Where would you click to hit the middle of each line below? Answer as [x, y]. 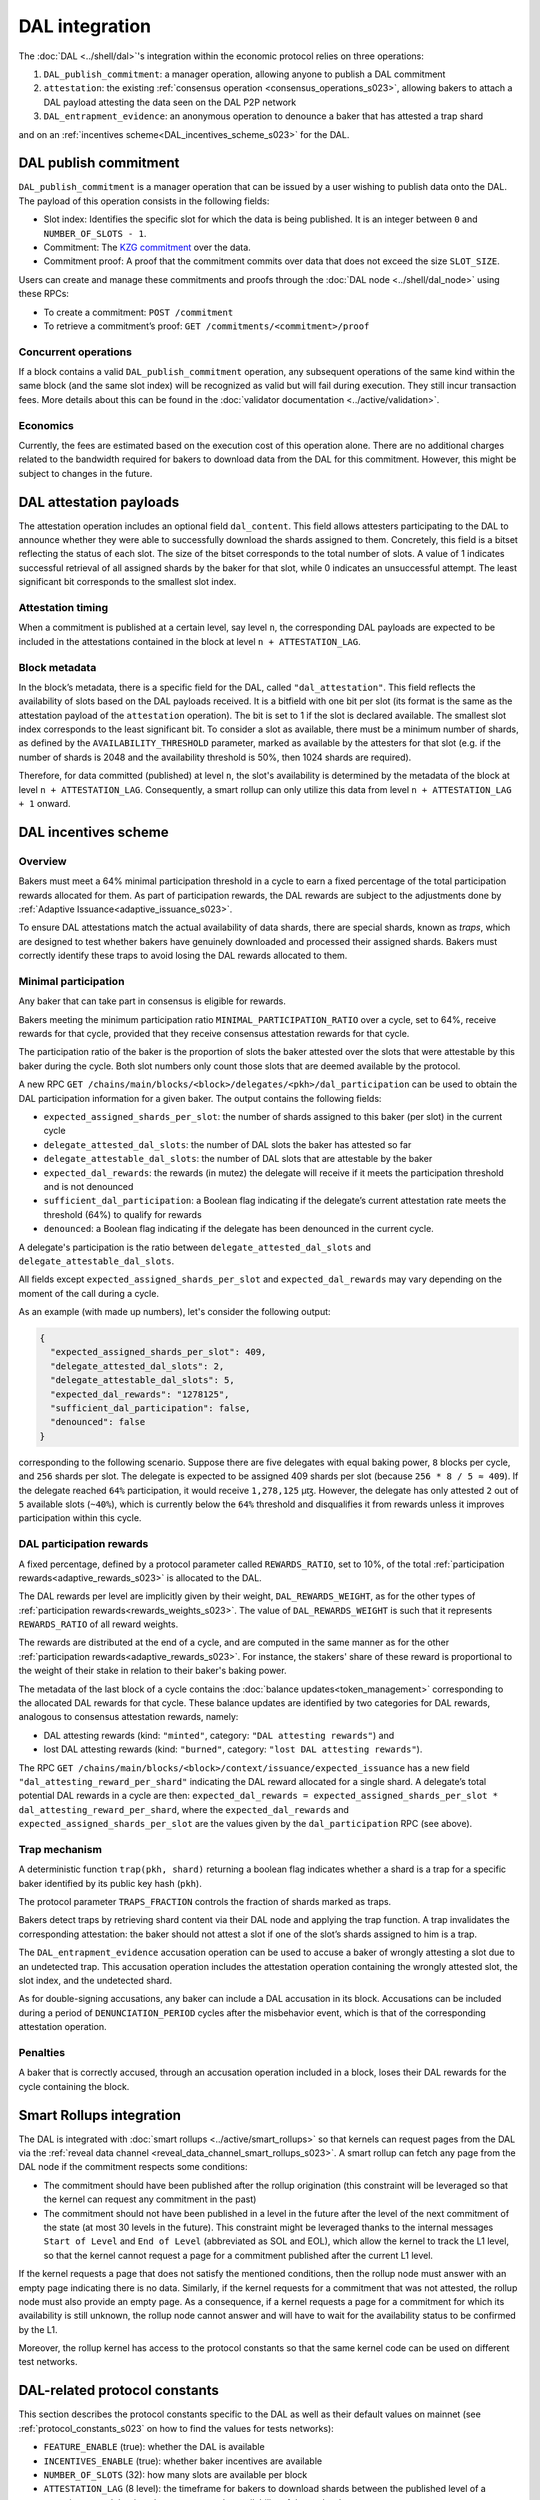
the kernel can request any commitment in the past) [150, 2199]
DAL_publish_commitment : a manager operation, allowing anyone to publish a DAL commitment [244, 74]
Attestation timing [63, 607]
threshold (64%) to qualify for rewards [122, 1214]
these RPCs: [44, 294]
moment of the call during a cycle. [89, 1293]
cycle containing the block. [74, 2086]
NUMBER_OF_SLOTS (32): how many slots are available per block [175, 2474]
